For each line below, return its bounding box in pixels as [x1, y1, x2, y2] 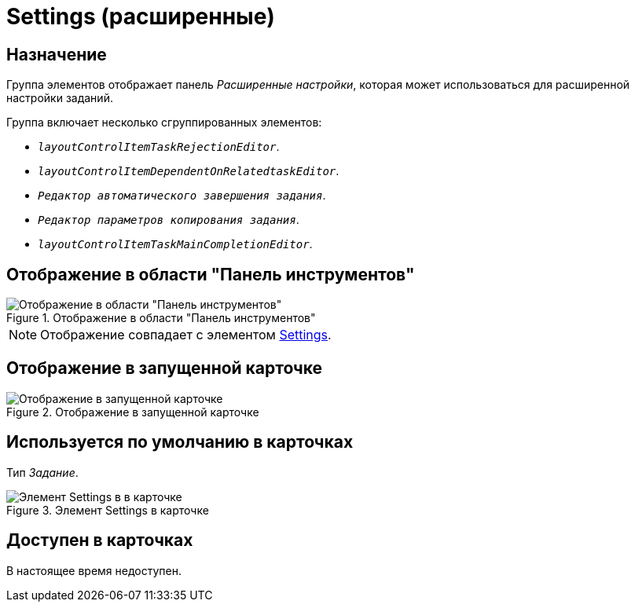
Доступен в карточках [6, 530, 193, 551]
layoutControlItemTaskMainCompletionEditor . [38, 237, 313, 251]
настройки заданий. [6, 91, 113, 105]
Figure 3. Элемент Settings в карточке [6, 503, 209, 517]
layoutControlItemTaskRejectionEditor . [38, 140, 280, 154]
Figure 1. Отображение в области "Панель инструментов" [6, 311, 316, 325]
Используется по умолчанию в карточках [6, 432, 354, 452]
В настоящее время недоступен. [6, 563, 182, 577]
